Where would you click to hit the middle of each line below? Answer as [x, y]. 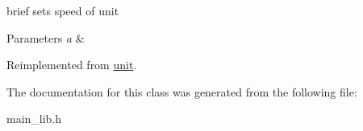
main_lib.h [34, 119]
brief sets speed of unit [63, 10]
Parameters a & [46, 37]
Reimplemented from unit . [72, 65]
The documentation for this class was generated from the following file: [182, 91]
